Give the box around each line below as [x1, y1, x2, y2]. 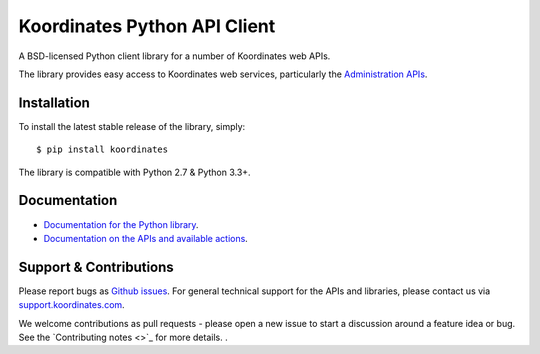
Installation [18, 94, 90, 111]
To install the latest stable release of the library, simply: [18, 120, 246, 132]
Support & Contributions [18, 258, 174, 275]
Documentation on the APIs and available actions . [43, 232, 249, 244]
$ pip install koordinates [36, 144, 169, 155]
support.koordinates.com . [18, 299, 125, 311]
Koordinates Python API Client [18, 15, 276, 37]
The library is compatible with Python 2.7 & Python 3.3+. [18, 166, 251, 178]
